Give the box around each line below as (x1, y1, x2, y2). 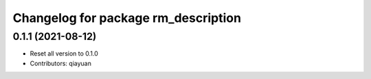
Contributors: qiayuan (30, 59, 92, 67)
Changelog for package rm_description (12, 10, 242, 25)
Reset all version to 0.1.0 (30, 49, 99, 58)
